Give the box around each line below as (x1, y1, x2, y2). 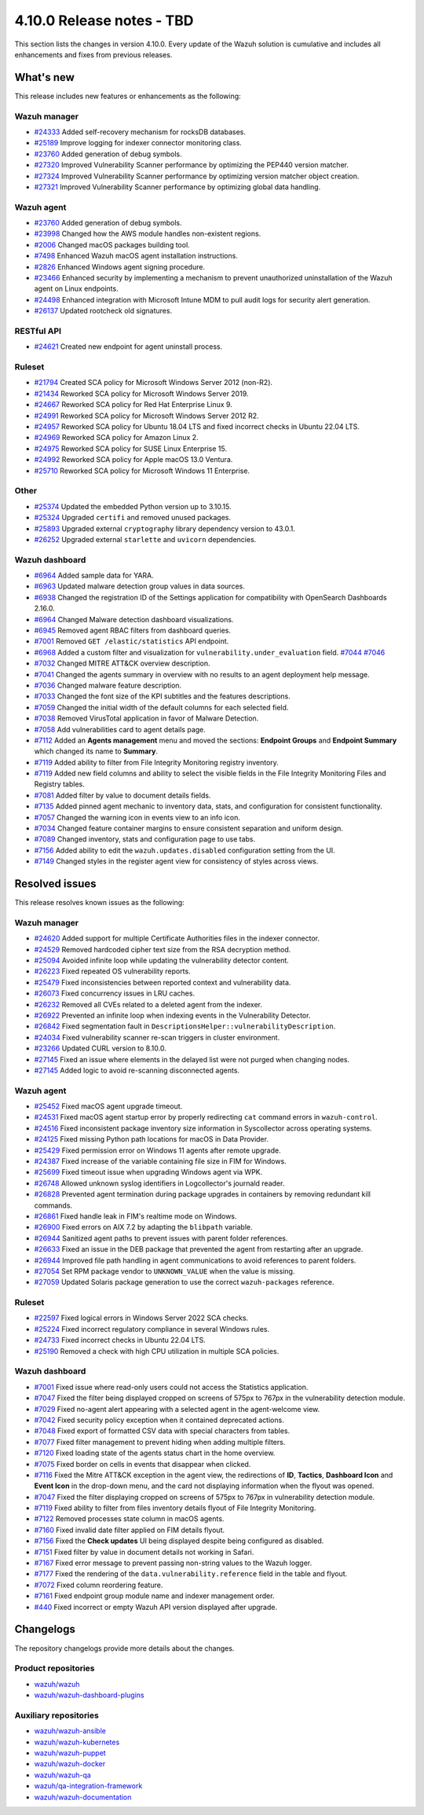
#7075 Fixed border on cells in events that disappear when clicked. (34, 1459, 251, 1468)
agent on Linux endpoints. (34, 284, 119, 294)
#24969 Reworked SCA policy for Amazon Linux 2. (34, 433, 199, 442)
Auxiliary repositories (14, 1710, 100, 1721)
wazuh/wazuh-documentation (34, 1792, 132, 1802)
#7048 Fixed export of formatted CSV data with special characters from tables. (34, 1426, 291, 1435)
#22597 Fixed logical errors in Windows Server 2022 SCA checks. (34, 1313, 249, 1323)
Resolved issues (14, 877, 97, 891)
